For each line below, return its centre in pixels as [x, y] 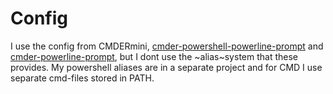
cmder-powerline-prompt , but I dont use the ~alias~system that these [154, 56]
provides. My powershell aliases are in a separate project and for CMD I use [166, 67]
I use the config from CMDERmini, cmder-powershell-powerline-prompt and [167, 46]
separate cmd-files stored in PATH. [82, 78]
